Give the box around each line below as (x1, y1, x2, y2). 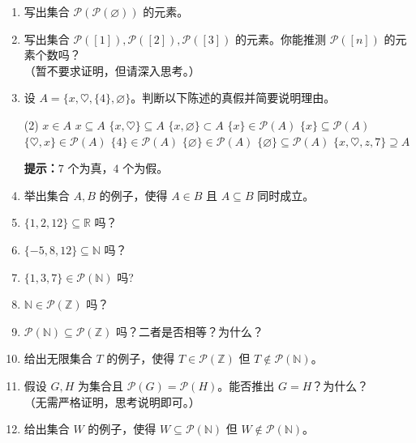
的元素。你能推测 (235, 30, 327, 47)
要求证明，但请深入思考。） (58, 62, 200, 79)
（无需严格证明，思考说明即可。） (24, 393, 200, 410)
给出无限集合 (24, 350, 92, 367)
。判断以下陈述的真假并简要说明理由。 (131, 89, 336, 106)
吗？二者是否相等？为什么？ (115, 322, 264, 339)
